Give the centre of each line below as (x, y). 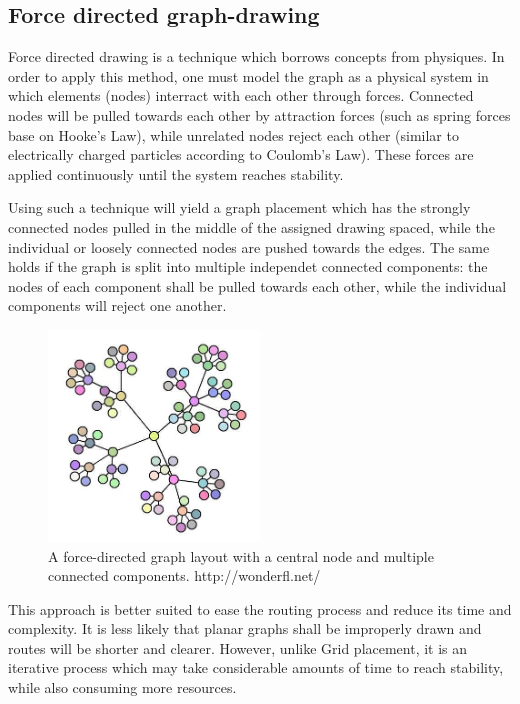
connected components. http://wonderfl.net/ (184, 575)
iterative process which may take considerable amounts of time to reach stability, (256, 667)
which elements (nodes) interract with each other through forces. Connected (241, 95)
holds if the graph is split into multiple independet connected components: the (248, 266)
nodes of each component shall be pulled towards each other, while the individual (257, 285)
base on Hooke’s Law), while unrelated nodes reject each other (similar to (233, 134)
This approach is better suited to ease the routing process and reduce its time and (260, 608)
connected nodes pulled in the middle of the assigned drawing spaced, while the (251, 226)
